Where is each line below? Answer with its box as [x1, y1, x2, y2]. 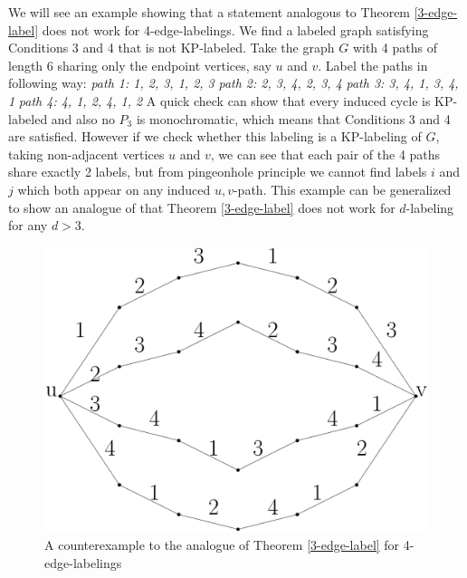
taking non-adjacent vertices [8, 144, 165, 163]
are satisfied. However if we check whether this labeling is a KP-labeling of [8, 127, 422, 146]
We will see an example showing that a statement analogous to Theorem [8, 3, 411, 21]
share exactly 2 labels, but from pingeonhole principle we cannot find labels [8, 162, 427, 181]
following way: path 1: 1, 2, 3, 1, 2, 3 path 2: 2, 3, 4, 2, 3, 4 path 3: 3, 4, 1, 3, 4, [8, 73, 459, 92]
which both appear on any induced [17, 179, 211, 198]
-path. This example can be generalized [233, 179, 452, 198]
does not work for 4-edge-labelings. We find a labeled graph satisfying [42, 20, 429, 39]
